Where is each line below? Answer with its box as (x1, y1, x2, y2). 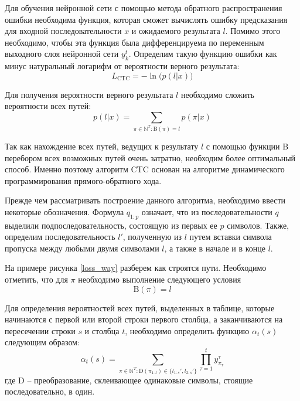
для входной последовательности (5, 25, 122, 37)
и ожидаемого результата (131, 25, 220, 37)
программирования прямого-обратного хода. (5, 174, 162, 186)
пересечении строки (5, 324, 76, 337)
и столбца (84, 324, 120, 337)
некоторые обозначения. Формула (5, 205, 124, 218)
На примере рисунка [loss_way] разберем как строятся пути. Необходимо (5, 261, 267, 274)
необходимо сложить (180, 88, 254, 100)
